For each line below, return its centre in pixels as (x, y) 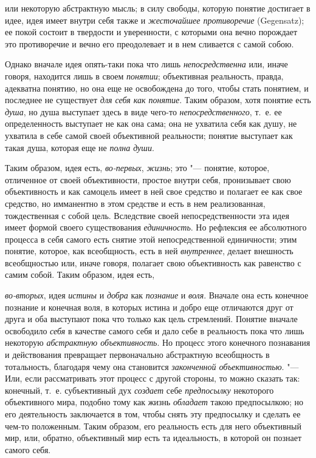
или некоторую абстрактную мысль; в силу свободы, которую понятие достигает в (158, 8)
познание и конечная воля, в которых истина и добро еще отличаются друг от (149, 307)
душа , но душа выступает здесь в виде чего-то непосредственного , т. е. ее (143, 111)
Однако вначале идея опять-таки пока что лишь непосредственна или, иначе (146, 64)
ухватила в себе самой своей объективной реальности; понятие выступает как (149, 135)
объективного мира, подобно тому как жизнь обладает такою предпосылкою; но (154, 402)
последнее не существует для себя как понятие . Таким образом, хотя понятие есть (158, 100)
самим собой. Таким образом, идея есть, (80, 274)
